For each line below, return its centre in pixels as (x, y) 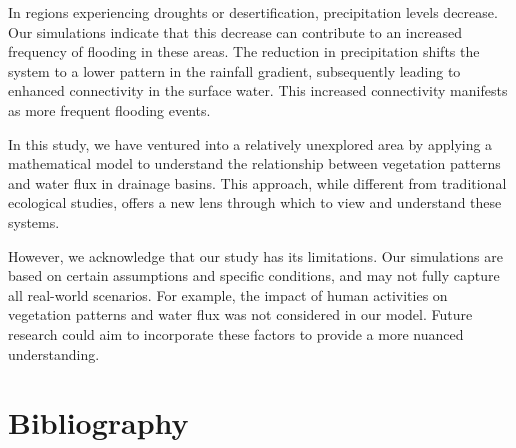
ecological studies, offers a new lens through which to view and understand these (255, 202)
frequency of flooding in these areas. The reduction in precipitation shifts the (244, 51)
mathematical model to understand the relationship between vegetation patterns (254, 163)
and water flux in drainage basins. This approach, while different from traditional (257, 182)
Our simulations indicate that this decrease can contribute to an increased (235, 31)
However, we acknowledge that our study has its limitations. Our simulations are (255, 255)
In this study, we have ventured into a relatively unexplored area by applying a (250, 143)
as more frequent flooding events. (109, 109)
